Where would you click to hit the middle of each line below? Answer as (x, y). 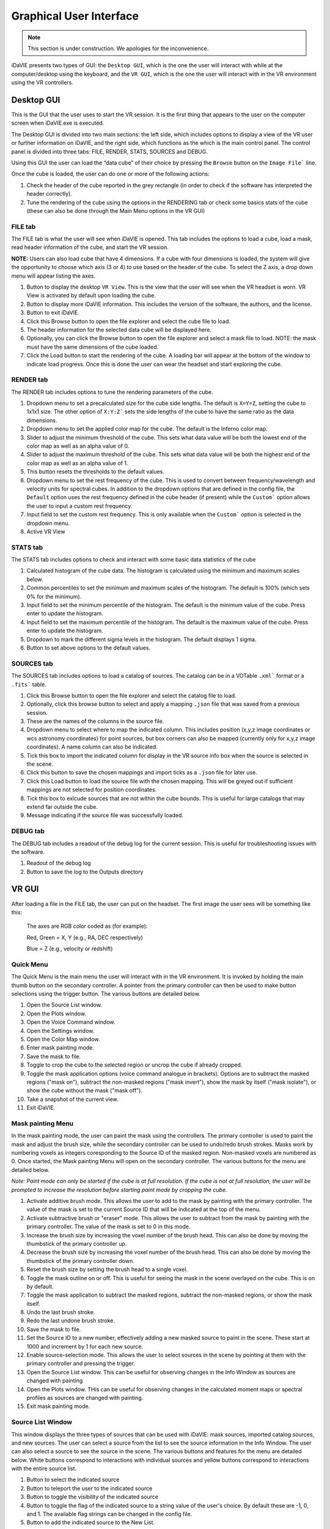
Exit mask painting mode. (58, 1406)
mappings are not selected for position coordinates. (92, 790)
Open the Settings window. (61, 1031)
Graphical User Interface (75, 16)
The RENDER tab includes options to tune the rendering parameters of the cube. (112, 392)
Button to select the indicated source (73, 1479)
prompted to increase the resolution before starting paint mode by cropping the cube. (119, 1190)
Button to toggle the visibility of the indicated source (93, 1497)
